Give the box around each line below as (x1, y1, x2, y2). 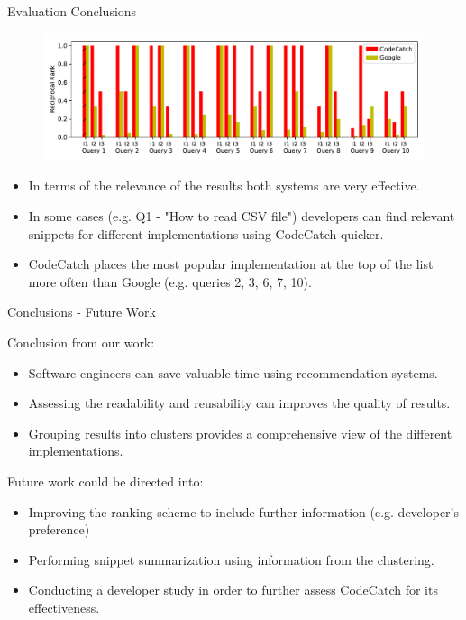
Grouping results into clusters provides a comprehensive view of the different (28, 423, 452, 442)
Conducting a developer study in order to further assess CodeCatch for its (28, 580, 438, 599)
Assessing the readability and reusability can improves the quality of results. (28, 393, 451, 412)
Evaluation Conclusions (7, 2, 137, 20)
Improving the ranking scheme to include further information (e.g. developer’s (28, 502, 459, 521)
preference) (28, 520, 90, 539)
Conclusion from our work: (7, 332, 155, 351)
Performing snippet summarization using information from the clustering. (28, 550, 434, 569)
